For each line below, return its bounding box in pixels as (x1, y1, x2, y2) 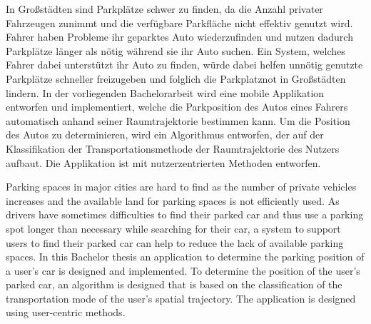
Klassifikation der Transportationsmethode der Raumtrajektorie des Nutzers (6, 141, 340, 156)
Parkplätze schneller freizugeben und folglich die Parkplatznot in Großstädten (6, 71, 346, 86)
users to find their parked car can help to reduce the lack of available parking (6, 235, 344, 250)
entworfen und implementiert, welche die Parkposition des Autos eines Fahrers (6, 99, 348, 114)
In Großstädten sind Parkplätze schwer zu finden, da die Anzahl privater (6, 1, 323, 16)
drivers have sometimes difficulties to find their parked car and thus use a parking (6, 207, 364, 222)
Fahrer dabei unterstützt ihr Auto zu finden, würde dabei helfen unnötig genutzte (6, 57, 363, 72)
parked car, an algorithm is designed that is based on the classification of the (6, 277, 342, 292)
